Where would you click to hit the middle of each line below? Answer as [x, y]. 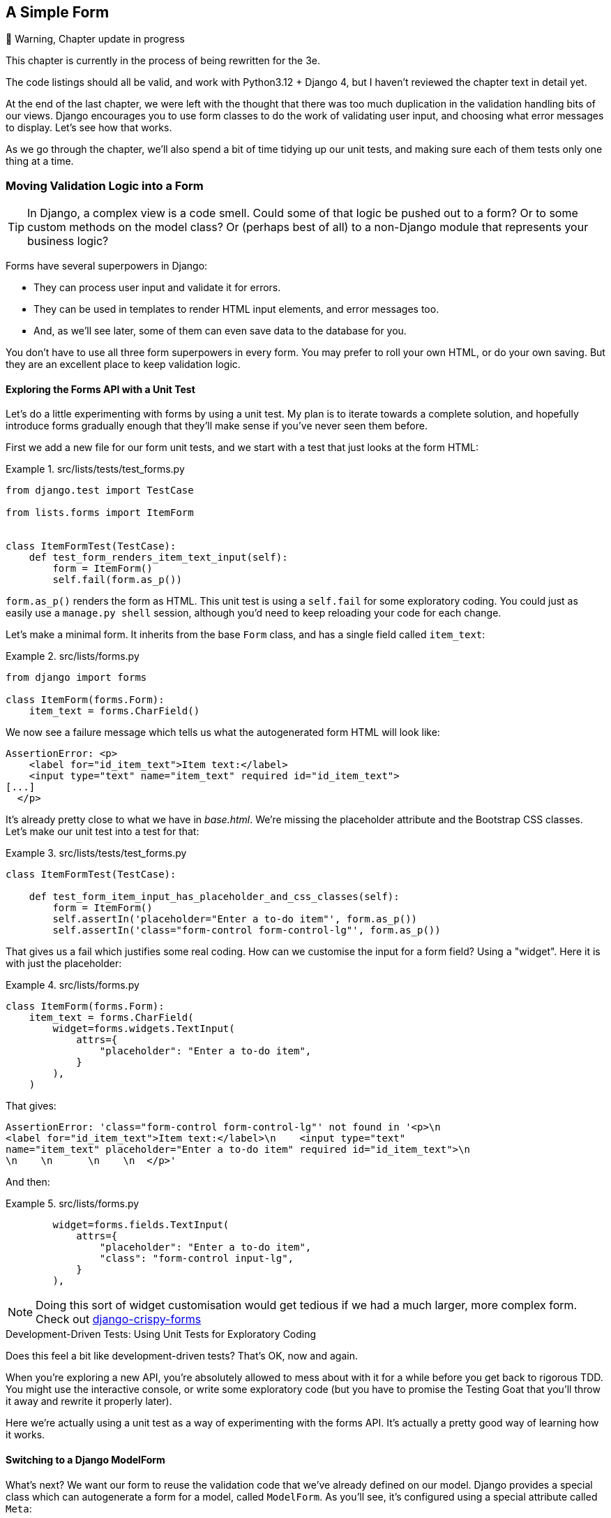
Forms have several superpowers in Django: [107, 266]
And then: [28, 1182]
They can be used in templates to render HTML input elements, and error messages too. [236, 309]
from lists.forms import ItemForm [100, 513]
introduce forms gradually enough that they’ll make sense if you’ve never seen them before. [217, 426]
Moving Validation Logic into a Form [105, 185]
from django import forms [76, 678]
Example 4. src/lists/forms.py [73, 985]
